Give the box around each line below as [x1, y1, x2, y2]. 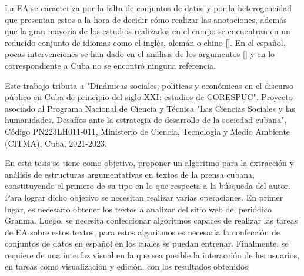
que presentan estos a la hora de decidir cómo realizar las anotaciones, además [5, 13, 287, 25]
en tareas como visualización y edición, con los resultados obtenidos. [5, 260, 250, 272]
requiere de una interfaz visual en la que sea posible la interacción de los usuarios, [5, 248, 300, 261]
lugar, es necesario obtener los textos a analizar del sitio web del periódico [5, 202, 272, 215]
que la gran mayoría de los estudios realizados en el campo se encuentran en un [5, 25, 290, 37]
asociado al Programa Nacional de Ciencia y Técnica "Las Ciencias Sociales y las [5, 102, 296, 114]
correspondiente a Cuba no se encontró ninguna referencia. [5, 59, 216, 71]
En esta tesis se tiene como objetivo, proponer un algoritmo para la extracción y [5, 157, 294, 169]
